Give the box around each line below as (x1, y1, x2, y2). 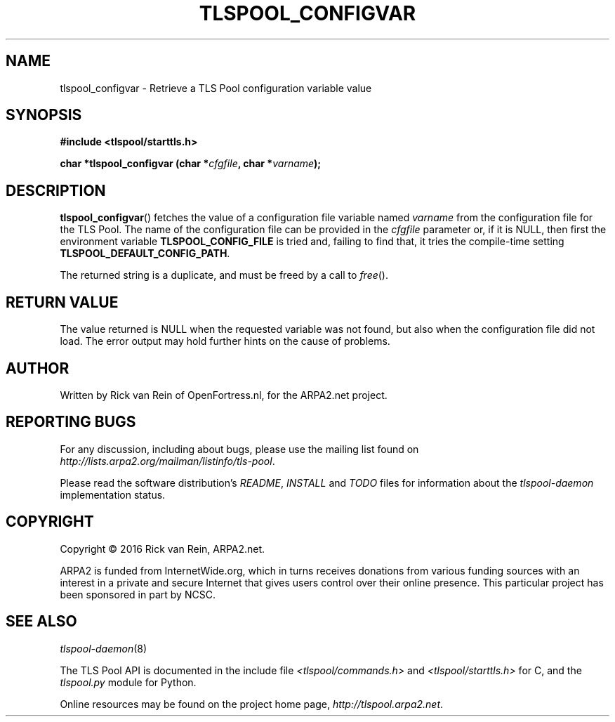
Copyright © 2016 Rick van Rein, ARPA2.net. (60, 542, 265, 555)
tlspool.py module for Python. (60, 676, 197, 688)
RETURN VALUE (6, 293, 119, 311)
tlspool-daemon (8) (60, 642, 147, 655)
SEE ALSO (6, 612, 77, 631)
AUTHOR (6, 359, 70, 377)
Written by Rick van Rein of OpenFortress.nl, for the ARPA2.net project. (60, 388, 388, 401)
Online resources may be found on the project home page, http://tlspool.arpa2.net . (60, 697, 444, 710)
